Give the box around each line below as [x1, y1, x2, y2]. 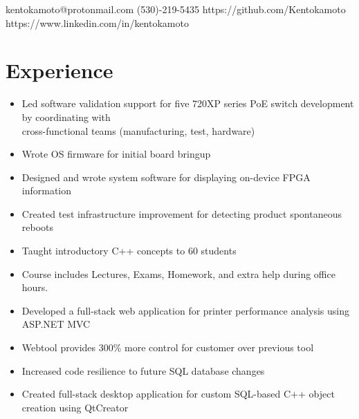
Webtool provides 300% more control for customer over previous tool [21, 340, 314, 355]
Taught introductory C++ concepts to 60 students [21, 243, 237, 258]
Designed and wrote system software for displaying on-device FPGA [21, 169, 311, 184]
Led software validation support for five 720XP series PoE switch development [21, 96, 354, 111]
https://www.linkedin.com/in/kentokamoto [6, 15, 189, 30]
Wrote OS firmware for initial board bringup [21, 147, 211, 161]
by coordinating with [21, 109, 111, 124]
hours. [21, 280, 48, 295]
